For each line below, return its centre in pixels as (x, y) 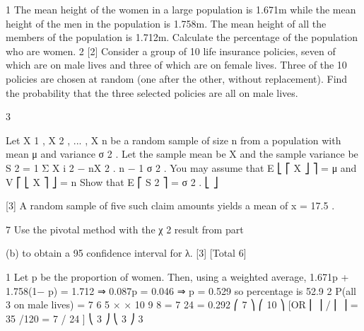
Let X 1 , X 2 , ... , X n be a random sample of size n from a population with (174, 140)
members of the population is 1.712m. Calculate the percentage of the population (182, 37)
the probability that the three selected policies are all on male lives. (152, 92)
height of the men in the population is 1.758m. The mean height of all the (166, 23)
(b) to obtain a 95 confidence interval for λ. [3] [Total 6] (126, 253)
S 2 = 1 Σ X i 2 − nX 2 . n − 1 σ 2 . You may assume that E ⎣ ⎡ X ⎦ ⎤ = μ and (181, 167)
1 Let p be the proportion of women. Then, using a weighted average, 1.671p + (177, 276)
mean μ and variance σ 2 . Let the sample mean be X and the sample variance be (182, 154)
